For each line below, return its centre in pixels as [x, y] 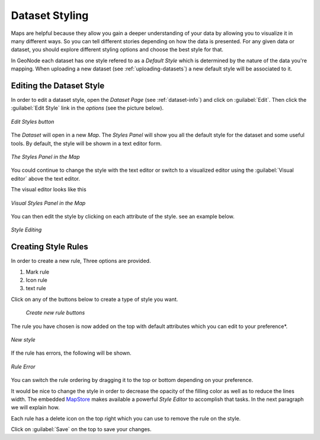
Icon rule [36, 280]
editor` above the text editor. [46, 178]
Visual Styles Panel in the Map [48, 203]
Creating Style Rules [49, 247]
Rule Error [23, 367]
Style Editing [26, 230]
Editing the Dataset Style [58, 86]
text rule [36, 288]
